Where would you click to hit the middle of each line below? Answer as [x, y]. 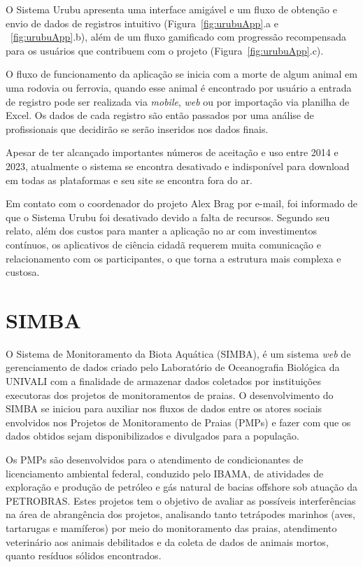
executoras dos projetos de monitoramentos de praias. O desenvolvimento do [170, 394]
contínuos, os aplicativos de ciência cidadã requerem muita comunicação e [163, 244]
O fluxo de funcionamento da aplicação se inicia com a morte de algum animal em [181, 74]
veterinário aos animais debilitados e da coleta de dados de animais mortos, [167, 541]
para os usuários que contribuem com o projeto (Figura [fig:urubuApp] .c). [165, 50]
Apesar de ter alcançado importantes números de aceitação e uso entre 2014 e [172, 152]
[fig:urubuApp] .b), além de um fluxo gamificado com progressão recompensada [178, 37]
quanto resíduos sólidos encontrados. [84, 555]
